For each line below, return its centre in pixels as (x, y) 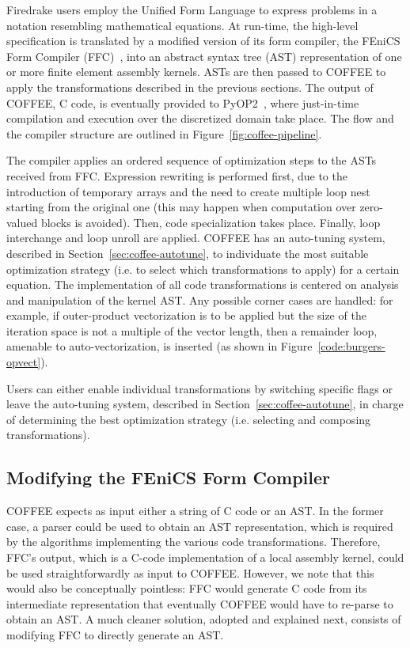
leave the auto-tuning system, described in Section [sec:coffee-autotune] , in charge (205, 404)
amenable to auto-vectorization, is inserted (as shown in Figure (159, 346)
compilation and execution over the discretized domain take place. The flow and (200, 118)
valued (22, 222)
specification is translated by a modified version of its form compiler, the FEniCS (203, 41)
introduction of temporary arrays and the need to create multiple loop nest (188, 191)
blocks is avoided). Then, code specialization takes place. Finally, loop (211, 222)
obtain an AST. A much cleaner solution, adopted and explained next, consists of (204, 619)
